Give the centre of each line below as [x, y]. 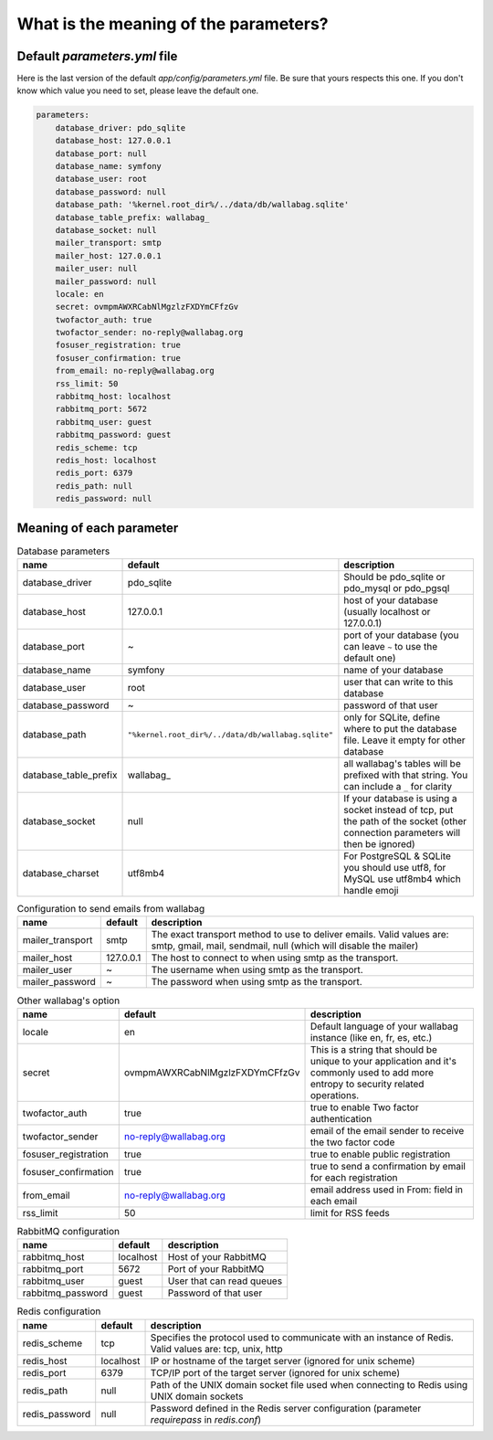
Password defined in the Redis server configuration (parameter [286, 1408]
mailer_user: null [96, 269]
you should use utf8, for [395, 868]
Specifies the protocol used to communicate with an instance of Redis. [302, 1337]
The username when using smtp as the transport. [257, 970]
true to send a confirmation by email [388, 1166]
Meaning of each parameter [98, 528]
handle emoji [371, 891]
